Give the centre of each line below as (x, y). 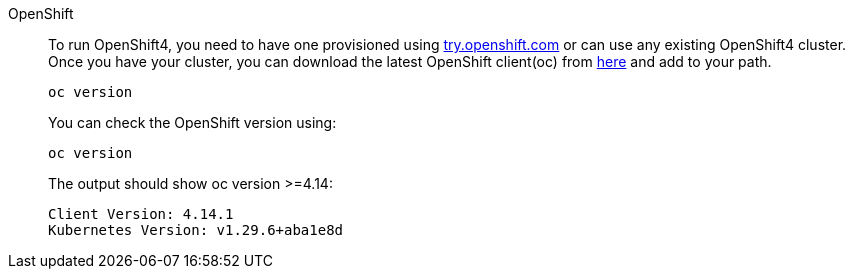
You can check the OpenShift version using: (192, 122)
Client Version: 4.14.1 (141, 214)
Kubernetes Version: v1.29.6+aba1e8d (196, 230)
